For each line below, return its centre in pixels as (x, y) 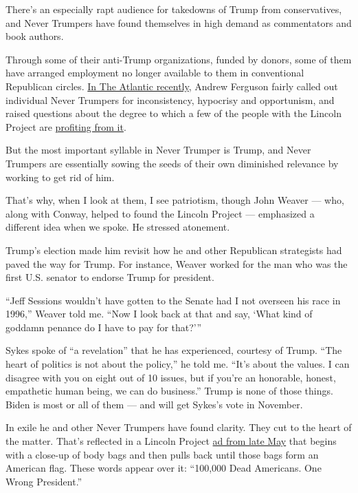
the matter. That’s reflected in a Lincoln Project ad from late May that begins (171, 441)
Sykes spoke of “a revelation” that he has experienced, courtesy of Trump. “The (174, 350)
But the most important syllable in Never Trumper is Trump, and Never (158, 150)
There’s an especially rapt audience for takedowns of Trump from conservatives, (174, 9)
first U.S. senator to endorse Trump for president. (110, 277)
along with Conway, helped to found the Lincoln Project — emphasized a (160, 213)
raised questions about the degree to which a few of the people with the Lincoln (174, 113)
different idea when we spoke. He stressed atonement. (118, 227)
